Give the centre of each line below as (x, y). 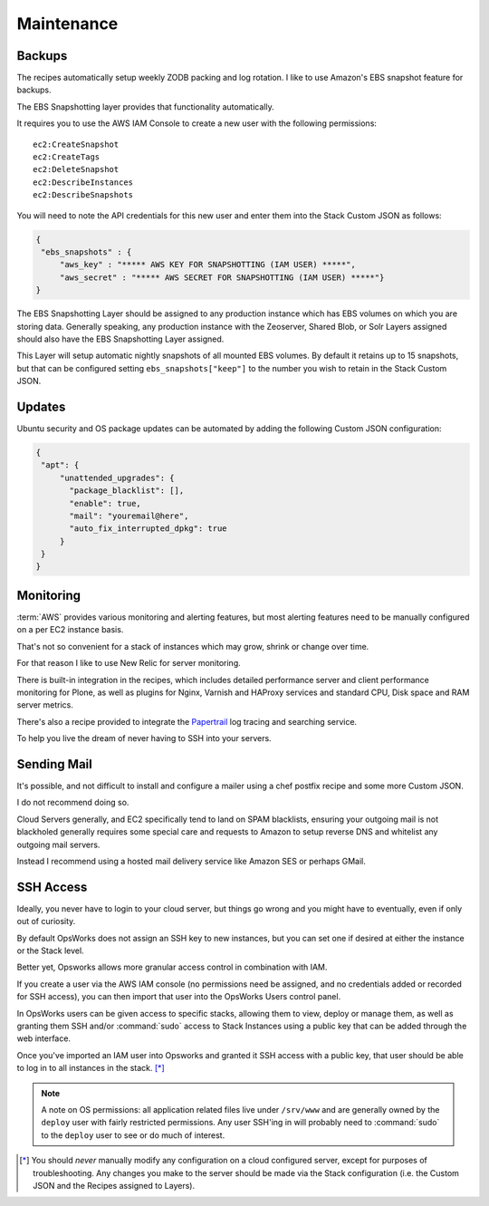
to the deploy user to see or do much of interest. (133, 1135)
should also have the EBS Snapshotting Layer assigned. (120, 339)
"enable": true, (105, 503)
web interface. (44, 1038)
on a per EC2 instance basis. (70, 630)
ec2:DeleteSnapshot (76, 169)
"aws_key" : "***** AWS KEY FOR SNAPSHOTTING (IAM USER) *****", (208, 265)
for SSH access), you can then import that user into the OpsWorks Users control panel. (179, 997)
